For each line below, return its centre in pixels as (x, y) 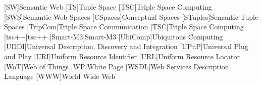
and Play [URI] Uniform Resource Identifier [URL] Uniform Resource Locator (122, 56)
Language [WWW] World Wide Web (60, 76)
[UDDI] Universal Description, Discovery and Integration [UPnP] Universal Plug (126, 46)
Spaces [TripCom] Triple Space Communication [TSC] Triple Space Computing (124, 27)
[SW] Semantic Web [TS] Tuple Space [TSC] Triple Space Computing (108, 7)
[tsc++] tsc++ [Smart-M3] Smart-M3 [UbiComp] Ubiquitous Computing (114, 36)
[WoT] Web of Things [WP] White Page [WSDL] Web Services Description (117, 66)
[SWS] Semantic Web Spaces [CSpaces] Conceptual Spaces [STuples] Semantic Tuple (131, 16)
